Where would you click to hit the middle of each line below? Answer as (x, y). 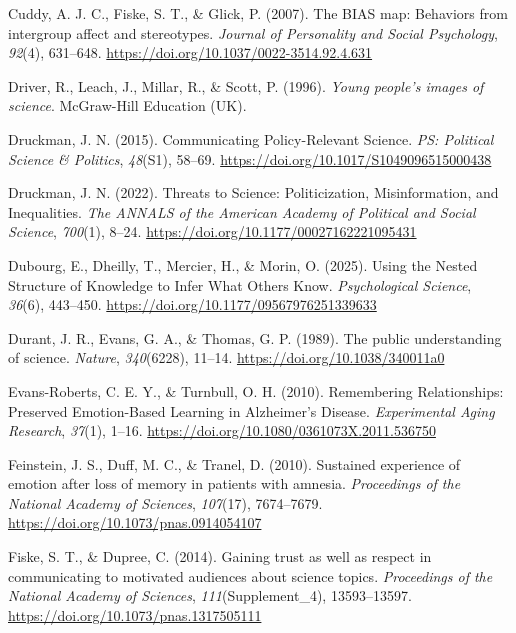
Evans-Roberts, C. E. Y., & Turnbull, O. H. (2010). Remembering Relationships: (256, 390)
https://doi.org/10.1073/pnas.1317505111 (135, 614)
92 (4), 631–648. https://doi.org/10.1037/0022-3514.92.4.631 (190, 52)
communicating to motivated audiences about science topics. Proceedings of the (250, 575)
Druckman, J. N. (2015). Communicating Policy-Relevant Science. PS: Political (251, 138)
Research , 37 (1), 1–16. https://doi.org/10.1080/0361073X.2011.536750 (222, 430)
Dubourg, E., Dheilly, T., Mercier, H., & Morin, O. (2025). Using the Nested (243, 264)
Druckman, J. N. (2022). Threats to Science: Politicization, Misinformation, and (253, 192)
